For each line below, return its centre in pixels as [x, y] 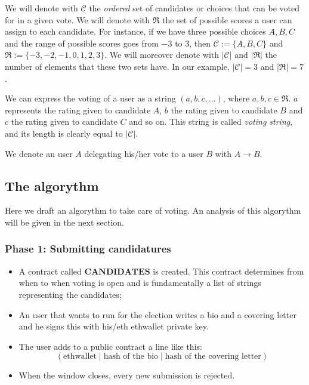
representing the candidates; [70, 294]
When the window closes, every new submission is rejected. [127, 375]
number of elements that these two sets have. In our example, [117, 66]
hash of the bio [131, 357]
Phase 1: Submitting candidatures [88, 249]
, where [236, 98]
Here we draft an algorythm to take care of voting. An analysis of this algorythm [153, 210]
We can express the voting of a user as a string [90, 98]
